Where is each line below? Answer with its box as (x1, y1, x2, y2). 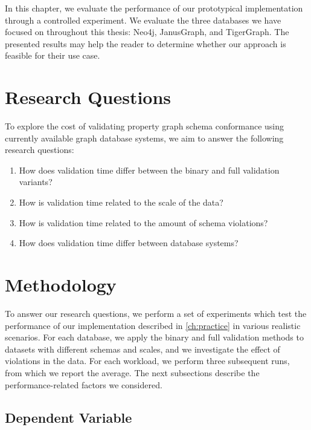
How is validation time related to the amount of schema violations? (19, 216, 268, 229)
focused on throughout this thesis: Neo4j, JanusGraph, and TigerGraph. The (5, 25, 289, 38)
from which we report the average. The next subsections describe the (5, 366, 260, 379)
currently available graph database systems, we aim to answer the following (5, 131, 284, 144)
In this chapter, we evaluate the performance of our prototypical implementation (5, 2, 303, 14)
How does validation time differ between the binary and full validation (19, 163, 280, 176)
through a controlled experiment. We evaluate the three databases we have (5, 13, 281, 26)
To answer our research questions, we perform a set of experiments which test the (5, 307, 307, 319)
